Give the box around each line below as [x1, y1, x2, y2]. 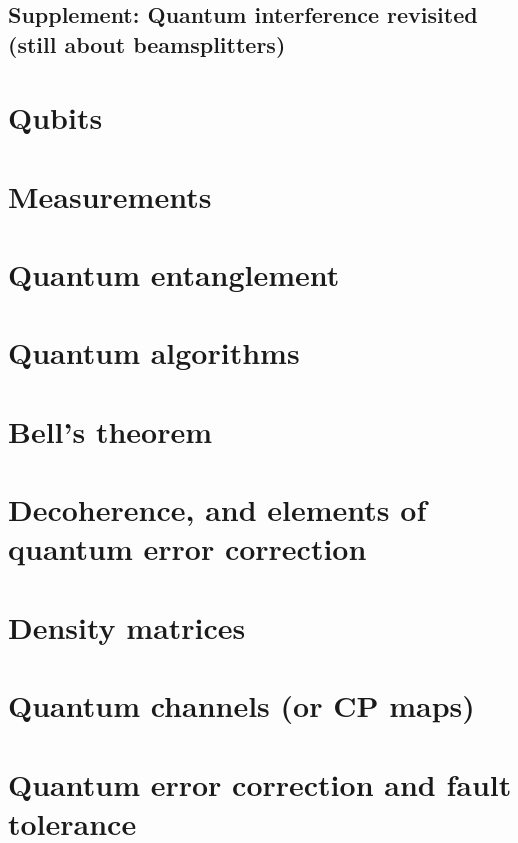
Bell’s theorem [8, 410, 213, 451]
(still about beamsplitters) [8, 28, 286, 59]
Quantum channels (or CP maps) [8, 685, 475, 726]
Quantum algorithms [8, 332, 300, 373]
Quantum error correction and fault [8, 763, 512, 804]
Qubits [8, 97, 103, 138]
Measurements [8, 175, 212, 216]
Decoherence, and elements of [8, 489, 427, 530]
